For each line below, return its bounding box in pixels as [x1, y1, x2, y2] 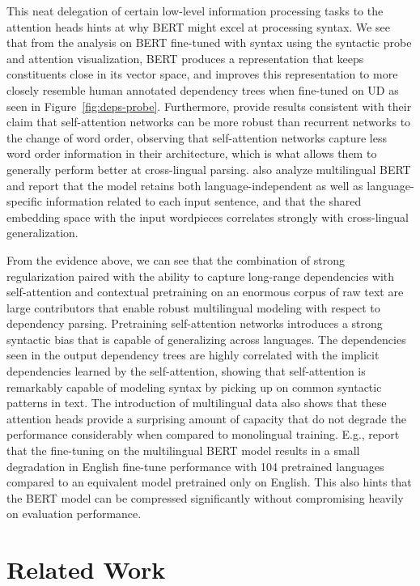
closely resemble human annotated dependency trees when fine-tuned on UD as [6, 81, 399, 98]
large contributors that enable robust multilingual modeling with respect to [6, 299, 380, 316]
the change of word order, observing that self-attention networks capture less [6, 129, 387, 146]
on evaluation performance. [6, 505, 142, 522]
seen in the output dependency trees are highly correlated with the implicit [6, 346, 380, 363]
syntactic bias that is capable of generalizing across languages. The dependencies [6, 330, 406, 347]
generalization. [6, 224, 78, 241]
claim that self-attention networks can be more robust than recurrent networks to [6, 113, 411, 130]
